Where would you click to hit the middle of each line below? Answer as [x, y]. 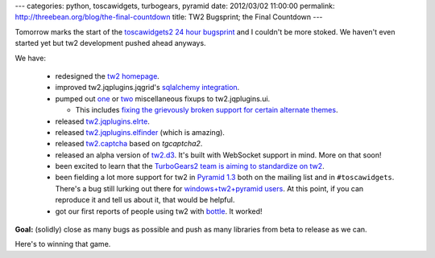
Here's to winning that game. [63, 244]
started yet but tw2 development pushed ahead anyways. [110, 43]
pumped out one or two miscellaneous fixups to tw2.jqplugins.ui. [163, 98]
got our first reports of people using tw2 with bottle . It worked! [159, 211]
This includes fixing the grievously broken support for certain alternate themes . [207, 110]
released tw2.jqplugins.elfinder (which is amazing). [140, 132]
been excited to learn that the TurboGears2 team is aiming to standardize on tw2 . [190, 166]
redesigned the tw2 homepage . [108, 76]
